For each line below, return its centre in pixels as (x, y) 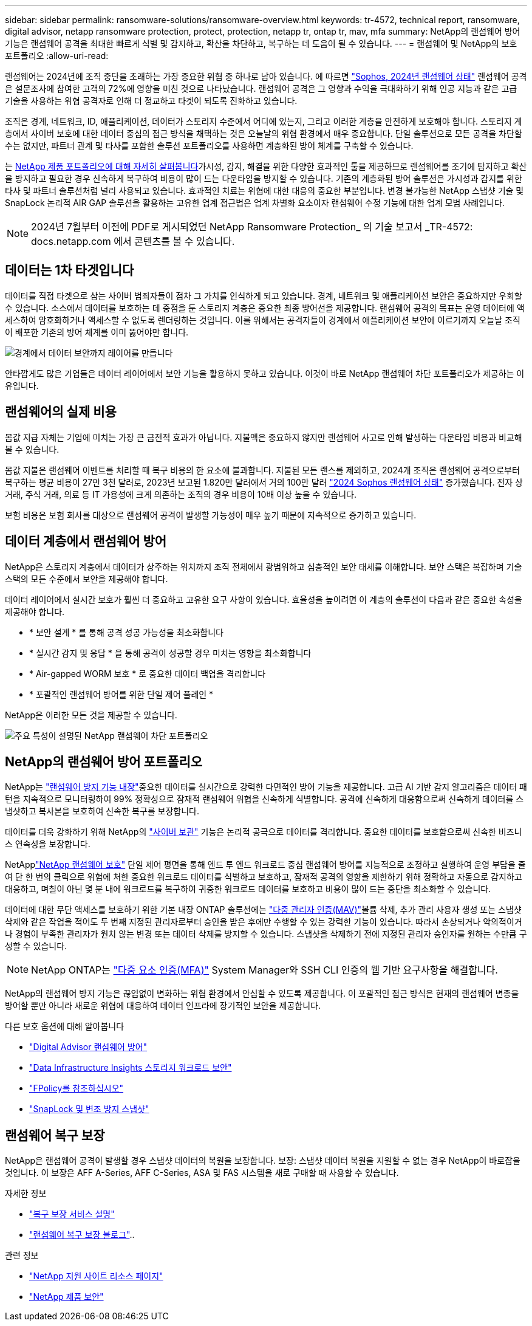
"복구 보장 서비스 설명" (72, 1214)
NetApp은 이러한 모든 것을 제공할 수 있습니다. (91, 715)
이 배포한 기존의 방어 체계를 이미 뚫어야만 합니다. (97, 332)
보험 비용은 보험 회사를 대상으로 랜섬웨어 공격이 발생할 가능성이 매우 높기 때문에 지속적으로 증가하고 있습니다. (211, 515)
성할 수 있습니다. (36, 946)
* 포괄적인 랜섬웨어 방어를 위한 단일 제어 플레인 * (121, 694)
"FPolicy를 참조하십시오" (77, 1088)
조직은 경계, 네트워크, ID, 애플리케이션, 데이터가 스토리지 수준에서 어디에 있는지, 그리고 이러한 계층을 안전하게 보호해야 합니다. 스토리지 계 (264, 121)
